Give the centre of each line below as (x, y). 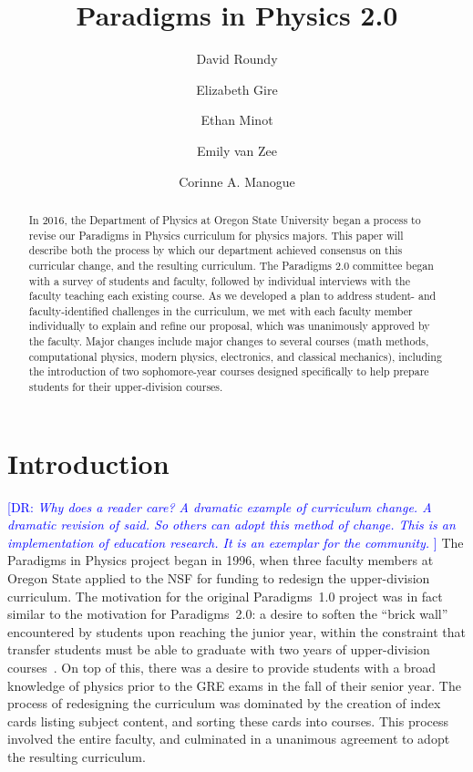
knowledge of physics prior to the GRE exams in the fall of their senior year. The (234, 685)
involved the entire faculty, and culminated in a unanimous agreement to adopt (229, 739)
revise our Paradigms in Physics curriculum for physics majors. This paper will (216, 235)
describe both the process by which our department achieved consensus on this (216, 250)
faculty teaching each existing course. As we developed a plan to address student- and (232, 296)
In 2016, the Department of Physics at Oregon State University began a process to (225, 219)
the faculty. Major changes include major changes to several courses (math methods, (229, 341)
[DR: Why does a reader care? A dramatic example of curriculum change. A (220, 506)
